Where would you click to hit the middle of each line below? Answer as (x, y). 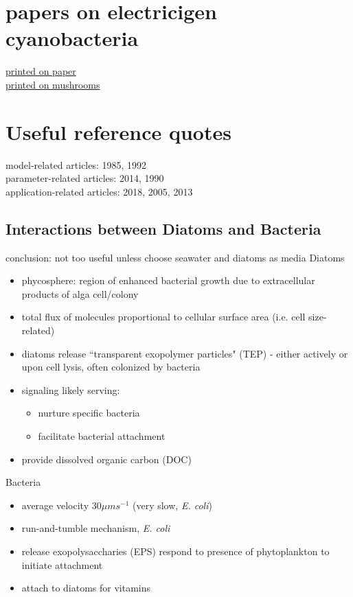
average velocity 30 (61, 505)
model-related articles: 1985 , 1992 (76, 164)
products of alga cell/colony (80, 293)
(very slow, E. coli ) (172, 505)
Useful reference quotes (118, 131)
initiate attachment (62, 564)
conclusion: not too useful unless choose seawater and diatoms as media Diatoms (175, 257)
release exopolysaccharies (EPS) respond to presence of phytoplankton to (175, 551)
